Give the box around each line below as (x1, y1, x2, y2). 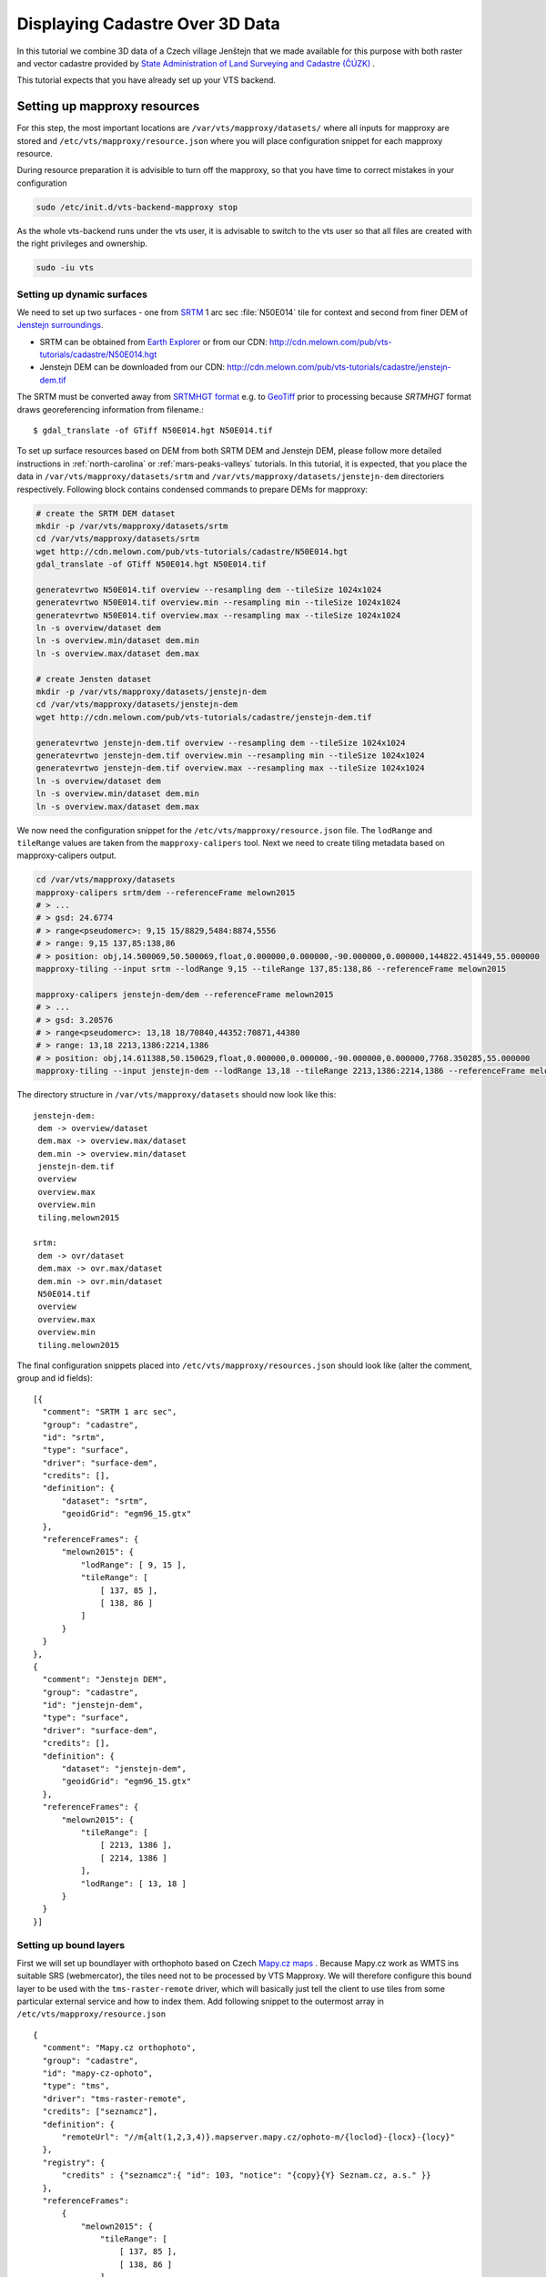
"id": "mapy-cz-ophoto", (42, 2068, 154, 2078)
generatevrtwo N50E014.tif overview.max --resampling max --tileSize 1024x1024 (35, 610, 401, 620)
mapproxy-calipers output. (16, 850, 117, 861)
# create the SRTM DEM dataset (35, 508, 177, 518)
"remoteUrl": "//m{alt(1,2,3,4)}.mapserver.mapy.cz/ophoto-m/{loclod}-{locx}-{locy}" (61, 2131, 455, 2142)
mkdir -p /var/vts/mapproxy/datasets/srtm (35, 520, 228, 531)
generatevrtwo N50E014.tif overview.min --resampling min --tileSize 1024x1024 (35, 597, 401, 608)
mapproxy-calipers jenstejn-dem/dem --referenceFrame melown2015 (35, 989, 334, 999)
